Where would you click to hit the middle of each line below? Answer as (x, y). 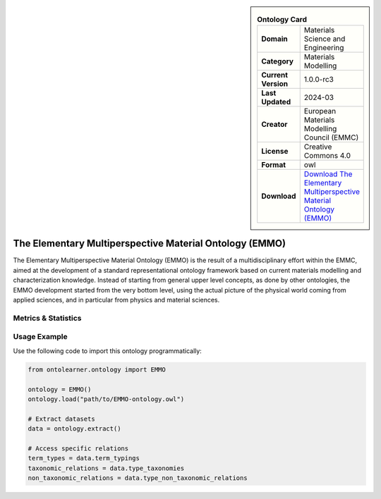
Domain (275, 39)
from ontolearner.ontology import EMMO (97, 369)
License (275, 152)
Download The (328, 174)
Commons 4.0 (327, 156)
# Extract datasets (61, 419)
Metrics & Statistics (47, 318)
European (320, 111)
